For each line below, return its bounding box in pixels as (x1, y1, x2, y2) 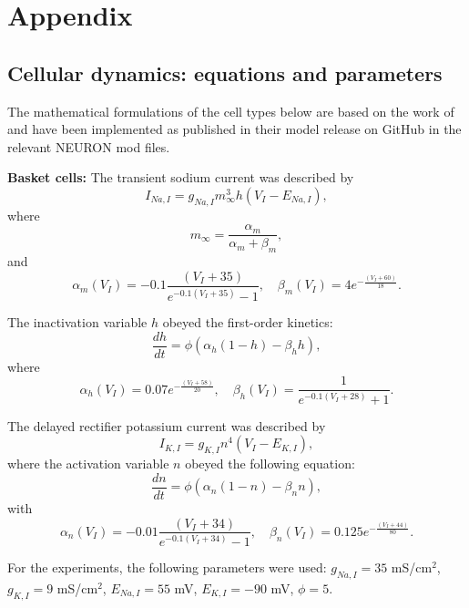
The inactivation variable (7, 313, 148, 332)
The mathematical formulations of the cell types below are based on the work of (7, 101, 454, 120)
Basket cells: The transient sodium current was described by (7, 168, 354, 187)
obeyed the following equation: (185, 454, 355, 473)
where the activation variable (7, 454, 169, 473)
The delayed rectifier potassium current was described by (7, 416, 326, 435)
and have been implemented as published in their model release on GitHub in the (7, 119, 462, 139)
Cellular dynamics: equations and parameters (7, 58, 443, 87)
